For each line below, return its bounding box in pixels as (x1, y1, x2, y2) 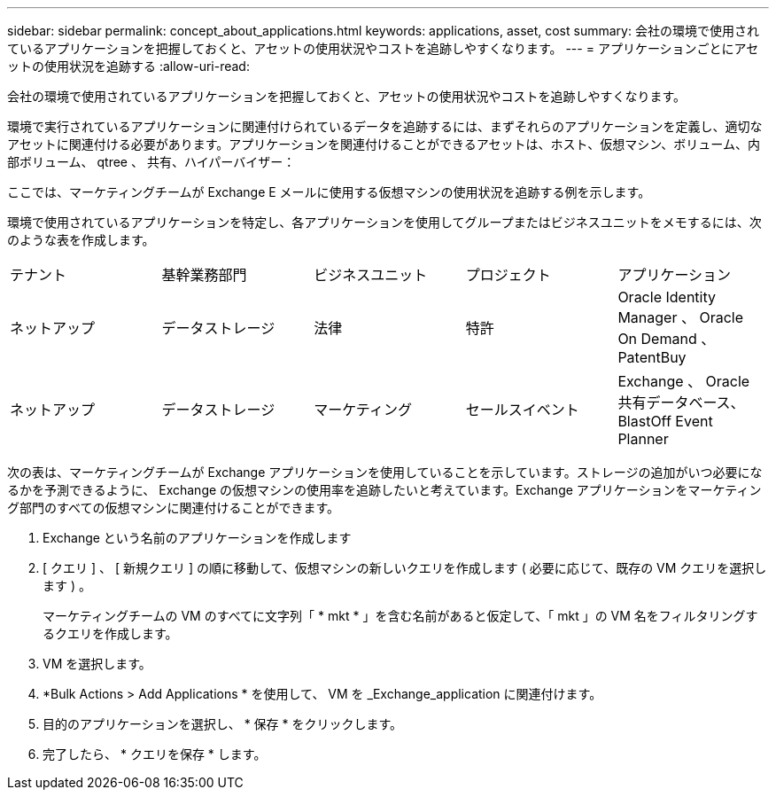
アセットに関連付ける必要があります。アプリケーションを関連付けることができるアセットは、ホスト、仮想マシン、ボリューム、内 (7, 137, 760, 152)
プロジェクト (465, 266, 551, 284)
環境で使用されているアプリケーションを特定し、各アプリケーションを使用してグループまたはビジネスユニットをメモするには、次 (7, 215, 762, 230)
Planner (617, 430, 669, 448)
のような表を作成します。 (7, 232, 155, 247)
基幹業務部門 (161, 266, 247, 284)
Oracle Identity (617, 288, 716, 306)
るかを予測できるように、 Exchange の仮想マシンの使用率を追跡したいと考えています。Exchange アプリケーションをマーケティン (7, 482, 762, 497)
